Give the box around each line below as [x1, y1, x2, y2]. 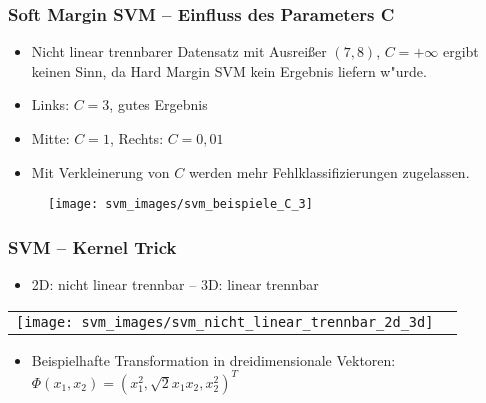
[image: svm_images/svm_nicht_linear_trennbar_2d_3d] [16, 313, 434, 330]
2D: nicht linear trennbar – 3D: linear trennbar [31, 274, 319, 295]
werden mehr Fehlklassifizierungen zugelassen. [188, 161, 470, 182]
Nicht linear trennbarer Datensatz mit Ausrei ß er [31, 41, 327, 62]
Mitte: [31, 128, 70, 148]
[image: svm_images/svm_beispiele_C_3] [48, 197, 313, 212]
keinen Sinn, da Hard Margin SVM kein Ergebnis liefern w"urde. [31, 60, 427, 81]
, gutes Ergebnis [109, 94, 208, 115]
